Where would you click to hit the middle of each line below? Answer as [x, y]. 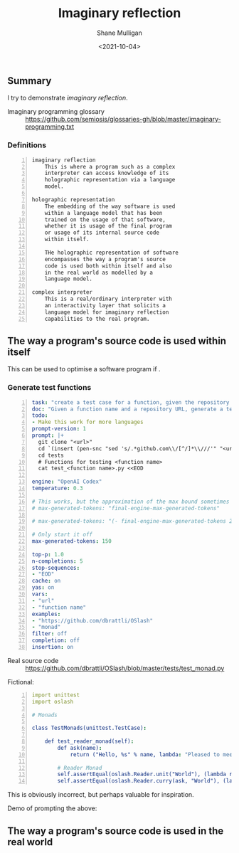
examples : [46, 614]
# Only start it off [62, 535]
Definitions [27, 145]
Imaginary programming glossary [56, 112]
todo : [40, 415]
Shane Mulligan [119, 33]
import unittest [56, 695]
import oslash [53, 701]
